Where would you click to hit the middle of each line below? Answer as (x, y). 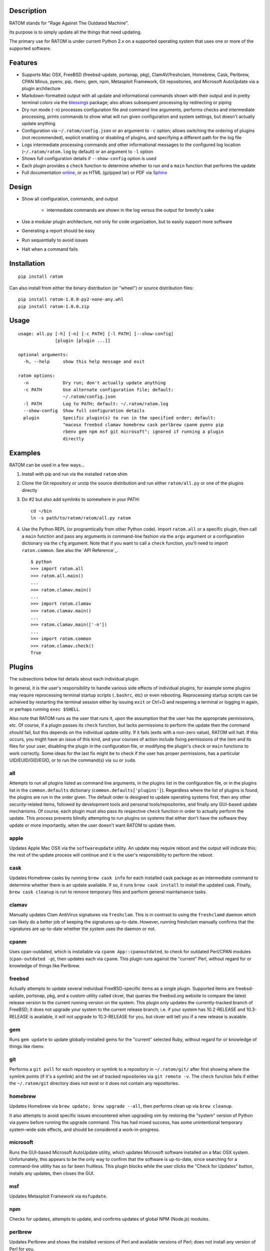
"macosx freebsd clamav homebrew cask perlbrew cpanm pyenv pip (143, 425)
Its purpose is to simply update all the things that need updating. (75, 32)
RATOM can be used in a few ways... (47, 465)
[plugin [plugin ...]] (83, 341)
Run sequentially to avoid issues (55, 240)
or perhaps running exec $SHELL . (45, 709)
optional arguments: (43, 355)
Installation (27, 263)
